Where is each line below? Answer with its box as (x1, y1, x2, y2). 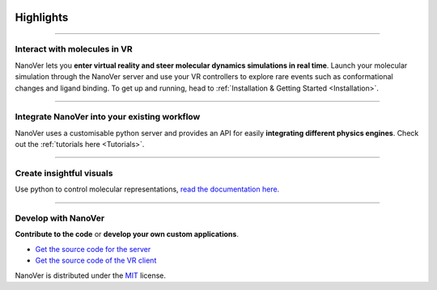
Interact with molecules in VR (15, 44, 133, 55)
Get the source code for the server (35, 244, 151, 254)
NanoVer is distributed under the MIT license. (15, 271, 166, 280)
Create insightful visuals (15, 167, 113, 179)
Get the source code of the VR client (35, 255, 157, 266)
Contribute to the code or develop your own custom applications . (15, 229, 239, 239)
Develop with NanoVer (15, 212, 105, 224)
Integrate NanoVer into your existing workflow (15, 111, 201, 123)
